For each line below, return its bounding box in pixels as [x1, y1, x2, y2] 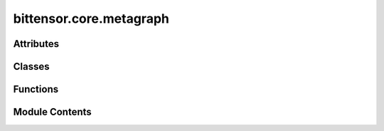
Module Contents [13, 106, 92, 118]
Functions [13, 83, 59, 95]
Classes [13, 61, 50, 73]
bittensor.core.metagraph [13, 11, 170, 26]
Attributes [13, 38, 60, 50]
